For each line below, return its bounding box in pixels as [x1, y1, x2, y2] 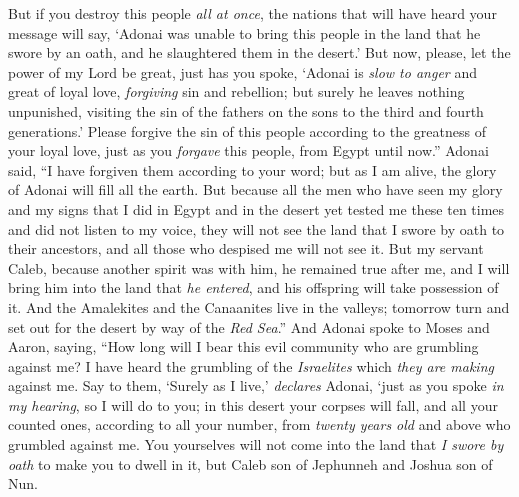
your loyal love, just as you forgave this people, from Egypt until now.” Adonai [8, 140, 489, 161]
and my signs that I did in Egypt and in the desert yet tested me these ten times [8, 198, 505, 219]
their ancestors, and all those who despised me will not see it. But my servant [8, 238, 484, 259]
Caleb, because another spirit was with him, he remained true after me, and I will [8, 257, 510, 278]
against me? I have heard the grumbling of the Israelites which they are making [8, 355, 494, 376]
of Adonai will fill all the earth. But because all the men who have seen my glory [8, 179, 503, 200]
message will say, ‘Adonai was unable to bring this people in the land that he [8, 22, 481, 43]
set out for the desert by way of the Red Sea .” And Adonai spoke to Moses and [8, 316, 490, 337]
